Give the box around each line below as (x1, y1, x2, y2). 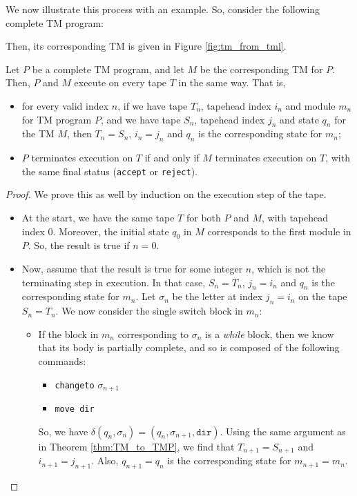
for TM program (21, 112, 92, 126)
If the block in (38, 326, 99, 341)
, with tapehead (261, 210, 329, 224)
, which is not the (251, 261, 326, 275)
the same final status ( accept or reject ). (21, 163, 197, 178)
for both (186, 210, 221, 224)
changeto (55, 380, 95, 390)
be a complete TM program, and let (32, 61, 184, 76)
